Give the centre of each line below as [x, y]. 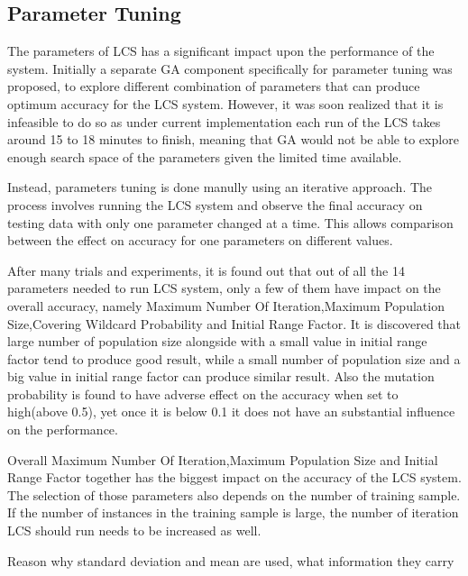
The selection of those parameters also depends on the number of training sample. [234, 494]
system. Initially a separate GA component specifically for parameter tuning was [230, 68]
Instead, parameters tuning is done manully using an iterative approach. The [220, 187]
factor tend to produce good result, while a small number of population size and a [234, 358]
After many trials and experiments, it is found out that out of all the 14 [206, 270]
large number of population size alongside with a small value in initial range [217, 341]
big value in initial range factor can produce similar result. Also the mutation [221, 376]
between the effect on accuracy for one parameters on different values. [200, 240]
